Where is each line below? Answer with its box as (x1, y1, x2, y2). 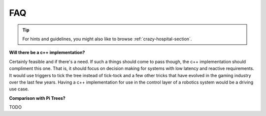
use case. (9, 86, 29, 92)
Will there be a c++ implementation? (9, 50, 85, 56)
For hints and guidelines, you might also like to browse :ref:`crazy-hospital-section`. (22, 36, 192, 42)
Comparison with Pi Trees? (9, 95, 66, 101)
